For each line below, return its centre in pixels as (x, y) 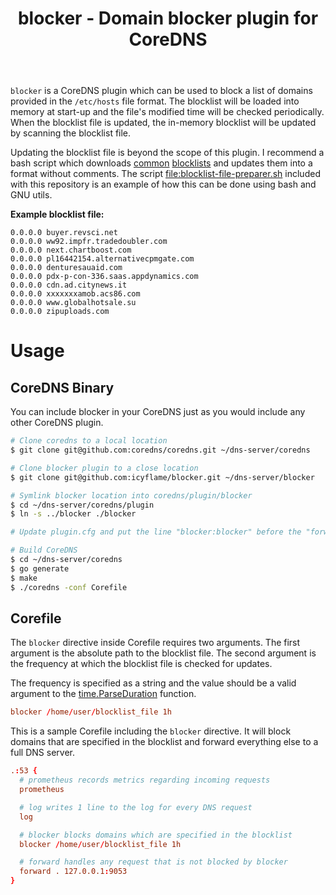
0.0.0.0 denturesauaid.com (66, 268)
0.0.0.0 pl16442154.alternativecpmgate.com (102, 259)
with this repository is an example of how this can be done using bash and (163, 184)
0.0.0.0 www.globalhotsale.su (73, 303)
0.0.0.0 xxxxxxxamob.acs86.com (75, 294)
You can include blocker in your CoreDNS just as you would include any (158, 412)
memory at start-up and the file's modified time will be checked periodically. (167, 112)
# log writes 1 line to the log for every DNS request (136, 807)
